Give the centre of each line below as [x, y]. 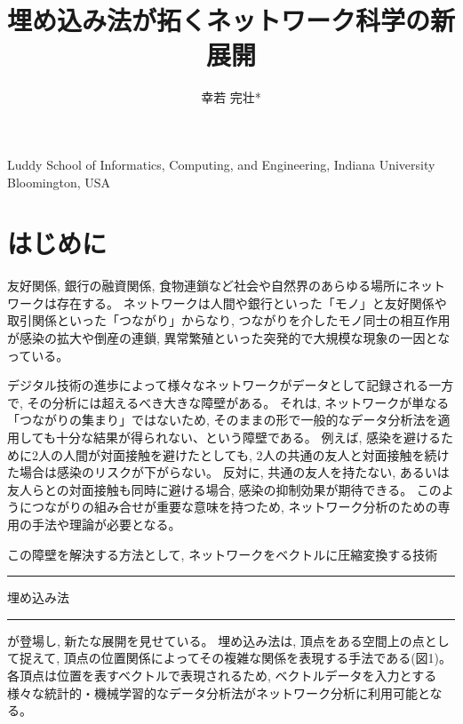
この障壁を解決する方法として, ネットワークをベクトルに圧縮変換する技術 [223, 554]
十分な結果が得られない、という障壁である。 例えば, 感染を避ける [248, 437]
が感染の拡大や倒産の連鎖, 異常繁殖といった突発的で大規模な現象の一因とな [229, 338]
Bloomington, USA [59, 182]
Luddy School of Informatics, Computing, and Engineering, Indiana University [221, 164]
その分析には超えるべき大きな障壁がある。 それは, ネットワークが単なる [238, 402]
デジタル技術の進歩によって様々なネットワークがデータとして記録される [218, 385]
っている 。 [38, 355]
